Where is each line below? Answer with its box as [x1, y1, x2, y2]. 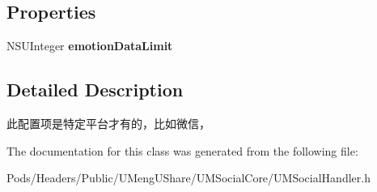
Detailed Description [6, 77, 184, 102]
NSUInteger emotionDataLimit [6, 37, 173, 54]
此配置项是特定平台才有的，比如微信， [6, 115, 210, 131]
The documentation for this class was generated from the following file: [6, 142, 358, 159]
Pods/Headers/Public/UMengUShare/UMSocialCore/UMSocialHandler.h [6, 169, 371, 186]
